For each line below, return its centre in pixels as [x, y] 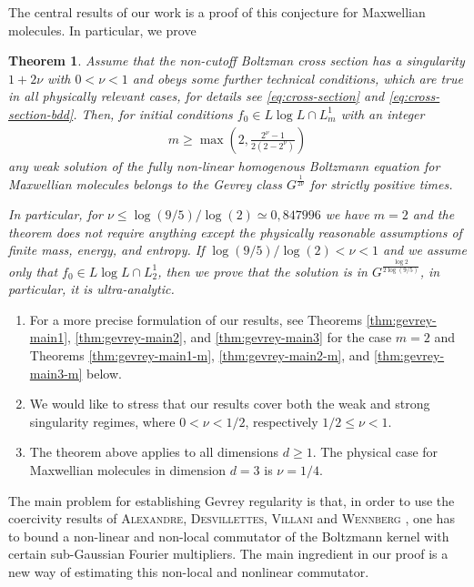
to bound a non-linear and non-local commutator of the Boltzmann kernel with [229, 536]
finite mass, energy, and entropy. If [106, 250]
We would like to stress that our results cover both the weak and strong [230, 404]
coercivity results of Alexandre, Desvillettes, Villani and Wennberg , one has [232, 518]
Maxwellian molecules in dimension [128, 469]
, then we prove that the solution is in [262, 271]
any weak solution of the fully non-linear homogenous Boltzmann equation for [224, 165]
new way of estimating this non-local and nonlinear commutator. [189, 571]
